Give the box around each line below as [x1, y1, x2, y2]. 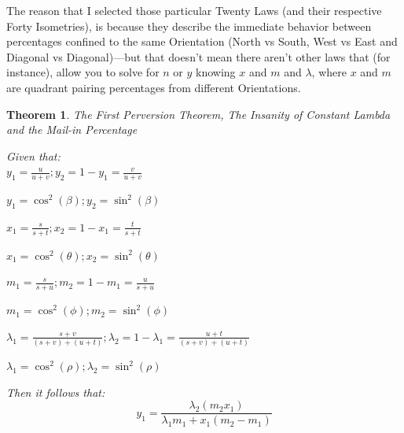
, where [311, 64, 347, 80]
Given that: [6, 147, 61, 164]
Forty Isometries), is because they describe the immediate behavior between [6, 17, 372, 34]
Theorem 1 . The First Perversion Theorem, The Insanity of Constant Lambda [6, 105, 391, 122]
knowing [196, 64, 236, 80]
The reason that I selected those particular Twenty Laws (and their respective [6, 2, 382, 18]
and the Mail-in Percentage [6, 121, 138, 138]
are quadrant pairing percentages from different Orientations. [6, 79, 301, 95]
